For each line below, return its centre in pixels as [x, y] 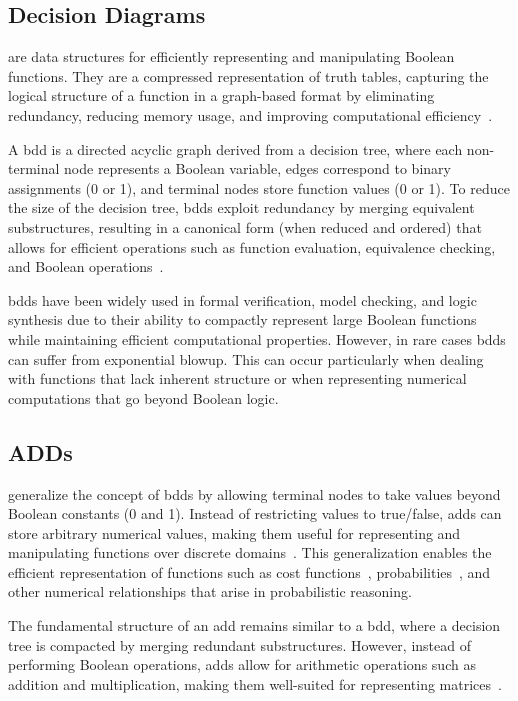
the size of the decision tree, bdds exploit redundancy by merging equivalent [241, 207]
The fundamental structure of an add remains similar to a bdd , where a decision [254, 625]
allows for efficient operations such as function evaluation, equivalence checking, [252, 246]
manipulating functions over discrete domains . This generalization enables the [250, 552]
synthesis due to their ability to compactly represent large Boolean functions [242, 319]
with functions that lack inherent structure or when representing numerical [237, 378]
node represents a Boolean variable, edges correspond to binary [257, 168]
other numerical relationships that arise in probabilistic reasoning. [210, 591]
